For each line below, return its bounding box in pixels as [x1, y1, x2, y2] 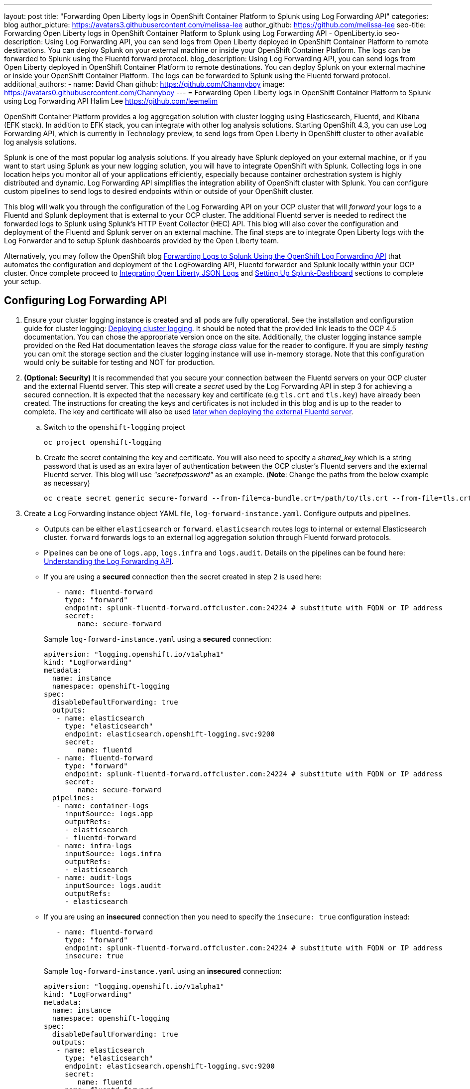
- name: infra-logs [56, 841, 132, 850]
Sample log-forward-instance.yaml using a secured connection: [44, 634, 271, 643]
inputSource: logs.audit [65, 881, 162, 890]
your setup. [4, 277, 41, 286]
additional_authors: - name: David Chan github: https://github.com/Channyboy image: [4, 80, 285, 88]
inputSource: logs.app [65, 809, 153, 818]
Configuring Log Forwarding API [4, 294, 167, 307]
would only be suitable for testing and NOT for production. [24, 358, 215, 366]
